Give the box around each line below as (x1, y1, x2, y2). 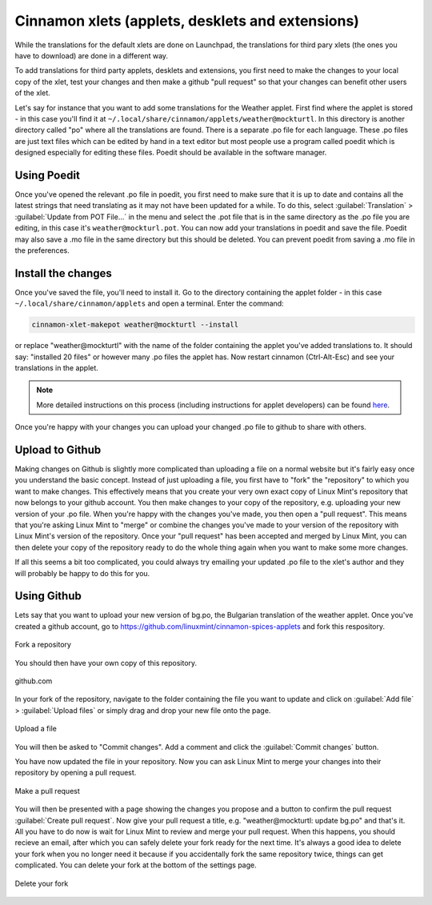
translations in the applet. (14, 362, 99, 372)
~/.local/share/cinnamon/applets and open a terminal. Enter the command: (14, 298, 284, 308)
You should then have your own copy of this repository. (14, 658, 198, 667)
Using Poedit (14, 168, 80, 182)
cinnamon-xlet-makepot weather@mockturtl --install (31, 320, 239, 330)
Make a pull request (14, 786, 80, 795)
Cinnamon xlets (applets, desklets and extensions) (14, 12, 360, 30)
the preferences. (14, 245, 70, 255)
